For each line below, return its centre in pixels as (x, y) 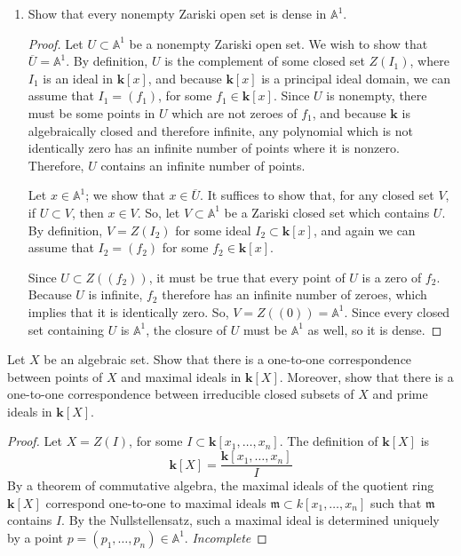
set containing (66, 329)
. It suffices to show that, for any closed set (317, 195)
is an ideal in (78, 78)
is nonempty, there (377, 95)
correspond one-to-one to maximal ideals (156, 502)
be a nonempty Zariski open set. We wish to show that (278, 43)
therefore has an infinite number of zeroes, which (294, 294)
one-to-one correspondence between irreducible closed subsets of (181, 394)
